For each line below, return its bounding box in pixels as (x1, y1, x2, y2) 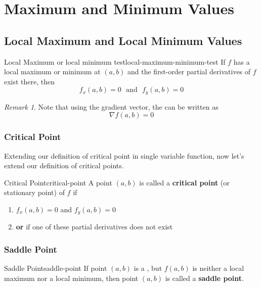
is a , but (134, 263, 162, 273)
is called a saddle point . (165, 272, 244, 283)
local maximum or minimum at (4, 66, 101, 77)
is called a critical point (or (139, 177, 230, 187)
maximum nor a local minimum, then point (4, 272, 139, 283)
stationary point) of (4, 187, 65, 198)
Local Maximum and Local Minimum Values (4, 32, 242, 48)
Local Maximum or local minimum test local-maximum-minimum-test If (4, 56, 226, 67)
